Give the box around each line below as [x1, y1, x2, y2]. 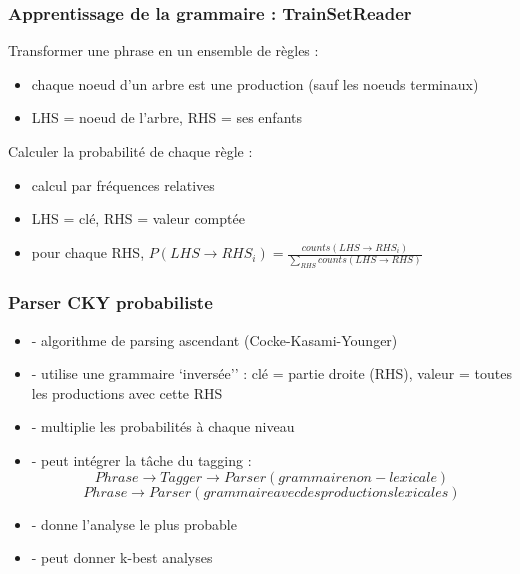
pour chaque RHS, [31, 242, 145, 263]
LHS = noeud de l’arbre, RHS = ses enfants [31, 107, 302, 128]
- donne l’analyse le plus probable [31, 513, 237, 534]
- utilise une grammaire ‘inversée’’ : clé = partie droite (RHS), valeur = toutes [31, 363, 512, 384]
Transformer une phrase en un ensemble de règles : [8, 40, 319, 61]
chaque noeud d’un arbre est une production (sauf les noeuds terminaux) [31, 73, 479, 94]
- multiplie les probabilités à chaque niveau [31, 416, 295, 437]
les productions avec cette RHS [31, 382, 223, 403]
